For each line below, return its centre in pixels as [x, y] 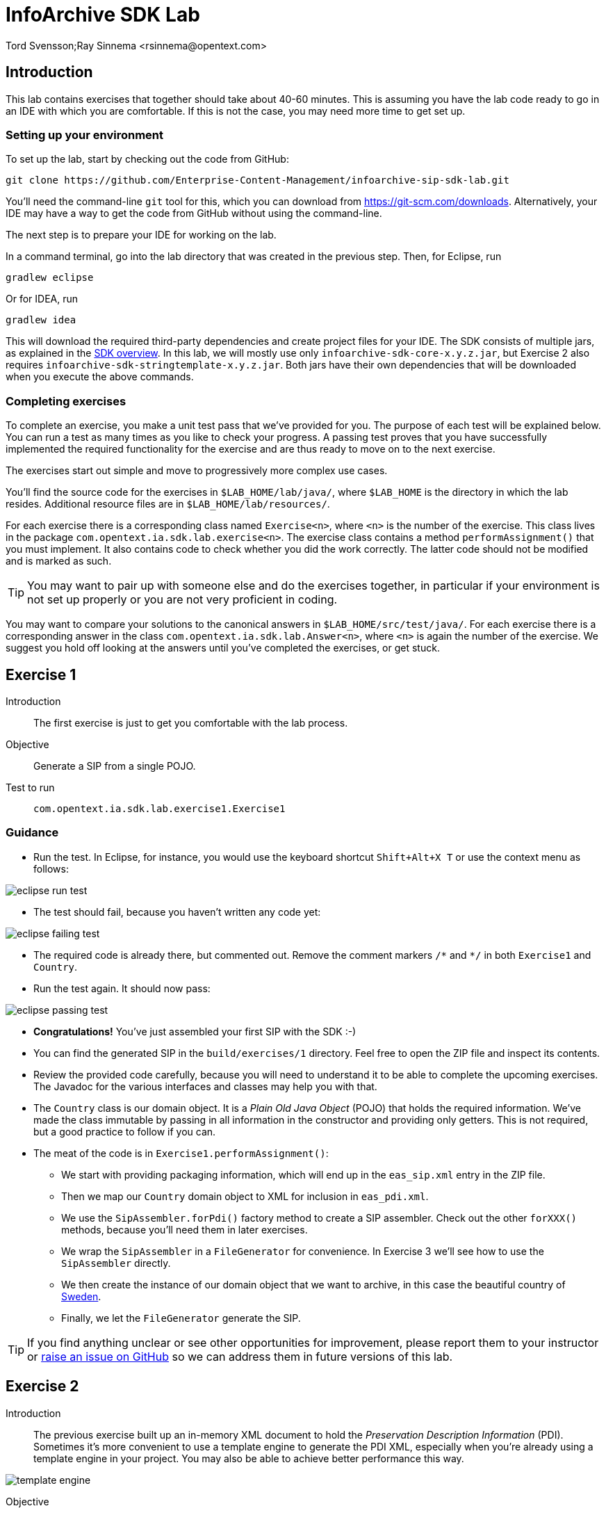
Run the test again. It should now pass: [122, 988]
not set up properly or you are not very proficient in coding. [182, 600]
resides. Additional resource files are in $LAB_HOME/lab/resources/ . [168, 504]
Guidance [32, 833]
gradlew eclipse [50, 278]
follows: [51, 868]
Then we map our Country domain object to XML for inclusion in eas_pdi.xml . [245, 1196]
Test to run [30, 787]
